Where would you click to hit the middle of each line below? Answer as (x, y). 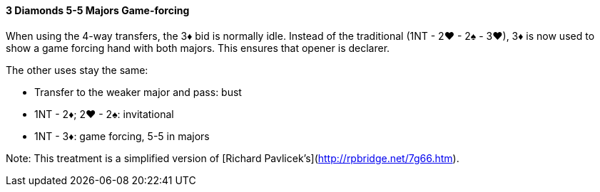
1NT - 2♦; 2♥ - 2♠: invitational (104, 114)
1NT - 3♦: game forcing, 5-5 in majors (122, 136)
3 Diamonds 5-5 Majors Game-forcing (98, 10)
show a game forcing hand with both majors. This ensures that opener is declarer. (198, 48)
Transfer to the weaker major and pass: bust (138, 92)
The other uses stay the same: (77, 70)
